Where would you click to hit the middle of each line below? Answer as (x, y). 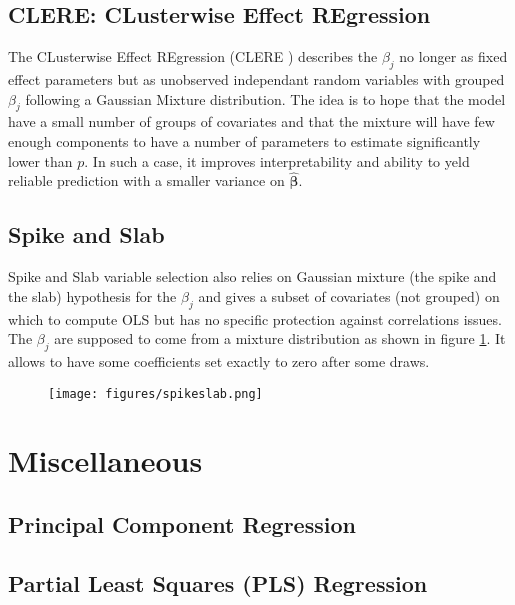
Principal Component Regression (182, 523)
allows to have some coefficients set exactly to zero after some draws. (219, 360)
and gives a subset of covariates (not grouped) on (349, 295)
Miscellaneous (105, 460)
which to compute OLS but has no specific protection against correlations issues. (255, 318)
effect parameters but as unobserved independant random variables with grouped (256, 79)
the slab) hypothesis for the (92, 295)
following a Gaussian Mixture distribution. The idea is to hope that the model (265, 98)
